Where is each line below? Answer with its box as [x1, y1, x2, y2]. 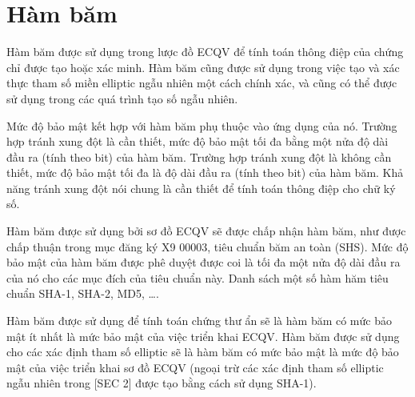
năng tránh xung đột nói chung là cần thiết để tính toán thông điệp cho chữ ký [6, 179, 396, 196]
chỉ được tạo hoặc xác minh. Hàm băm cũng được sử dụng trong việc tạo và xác [6, 58, 400, 75]
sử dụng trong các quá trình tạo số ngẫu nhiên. [6, 90, 238, 106]
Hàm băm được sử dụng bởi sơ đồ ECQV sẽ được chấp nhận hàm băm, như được [6, 223, 406, 239]
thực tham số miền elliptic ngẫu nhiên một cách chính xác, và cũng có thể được [6, 74, 397, 91]
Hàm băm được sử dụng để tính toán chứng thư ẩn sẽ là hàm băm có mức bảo [6, 312, 392, 329]
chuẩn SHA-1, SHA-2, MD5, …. [6, 285, 159, 302]
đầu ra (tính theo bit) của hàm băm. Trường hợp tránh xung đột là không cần [6, 148, 392, 165]
